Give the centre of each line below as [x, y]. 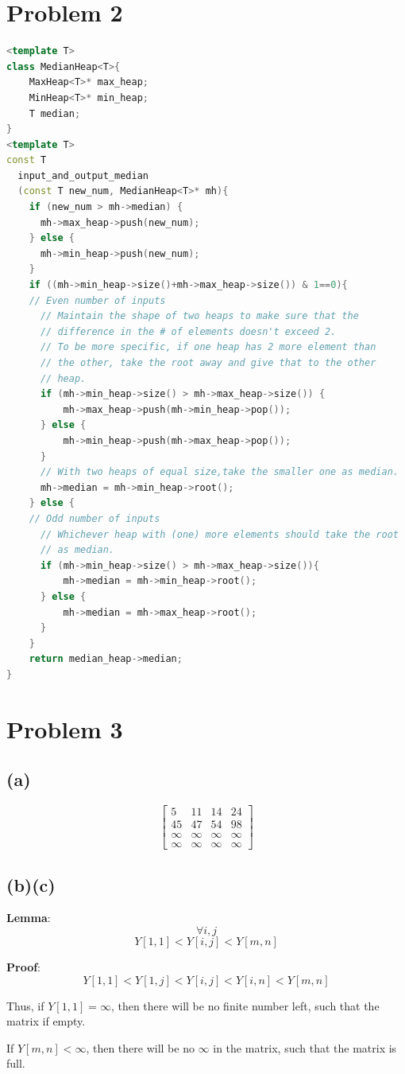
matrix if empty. [46, 1021]
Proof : [24, 966]
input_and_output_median [83, 175]
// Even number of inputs [97, 300]
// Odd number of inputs [94, 518]
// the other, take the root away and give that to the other [208, 363]
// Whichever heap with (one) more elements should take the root [219, 534]
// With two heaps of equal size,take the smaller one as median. [219, 472]
